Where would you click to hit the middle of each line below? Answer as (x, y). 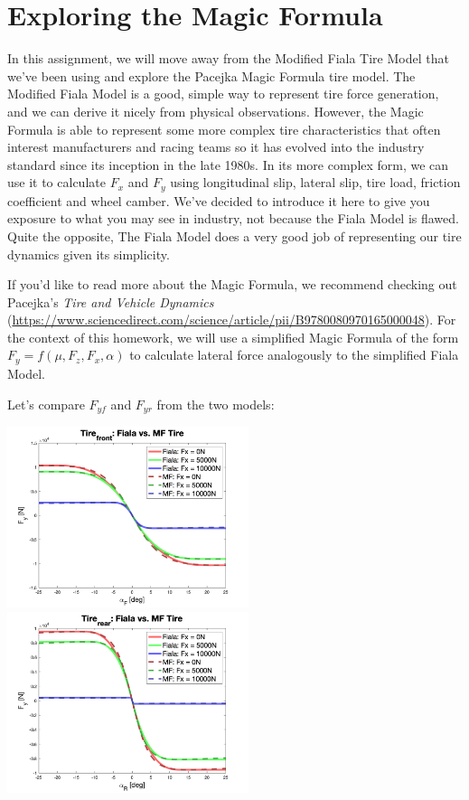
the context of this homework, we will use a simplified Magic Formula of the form (233, 337)
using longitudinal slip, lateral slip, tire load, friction (315, 182)
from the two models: (216, 404)
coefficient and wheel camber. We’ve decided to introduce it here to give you (219, 200)
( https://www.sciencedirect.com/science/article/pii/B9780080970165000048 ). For (232, 320)
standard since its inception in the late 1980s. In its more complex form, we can (228, 164)
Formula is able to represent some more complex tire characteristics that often (224, 129)
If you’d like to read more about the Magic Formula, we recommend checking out (232, 284)
